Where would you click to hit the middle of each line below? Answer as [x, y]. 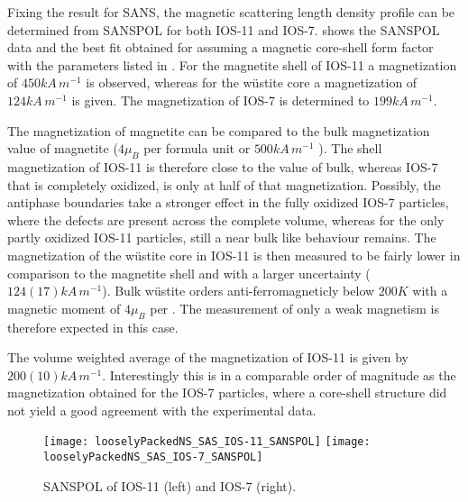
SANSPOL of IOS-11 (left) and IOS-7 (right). [170, 485]
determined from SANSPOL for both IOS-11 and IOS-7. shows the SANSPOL [224, 29]
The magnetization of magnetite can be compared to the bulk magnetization [219, 130]
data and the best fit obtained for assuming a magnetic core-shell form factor [220, 47]
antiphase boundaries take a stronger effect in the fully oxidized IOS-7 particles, [228, 202]
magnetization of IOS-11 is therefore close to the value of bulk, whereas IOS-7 [223, 166]
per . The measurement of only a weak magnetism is [294, 308]
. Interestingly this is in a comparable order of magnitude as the [279, 374]
